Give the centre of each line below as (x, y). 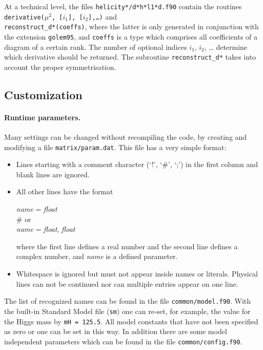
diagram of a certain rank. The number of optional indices (96, 47)
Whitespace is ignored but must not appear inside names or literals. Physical (137, 274)
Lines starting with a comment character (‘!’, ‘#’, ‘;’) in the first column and (137, 164)
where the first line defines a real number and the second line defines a (127, 246)
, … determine (226, 47)
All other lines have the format (65, 191)
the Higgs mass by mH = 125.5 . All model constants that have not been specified (131, 321)
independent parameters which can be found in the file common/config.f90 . (123, 341)
